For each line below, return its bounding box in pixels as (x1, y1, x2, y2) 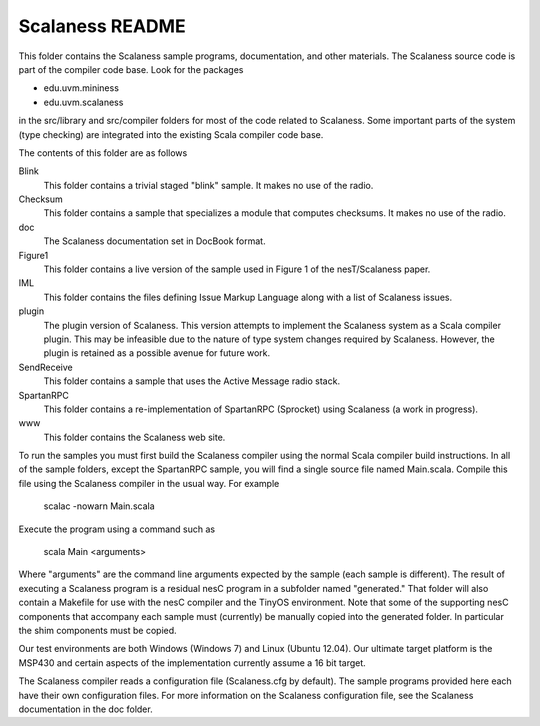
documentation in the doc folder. (18, 703, 154, 715)
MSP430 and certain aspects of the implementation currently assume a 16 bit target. (18, 656, 367, 669)
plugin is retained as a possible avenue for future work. (43, 347, 271, 359)
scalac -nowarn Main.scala (43, 500, 155, 512)
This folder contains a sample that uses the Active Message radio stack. (43, 375, 340, 387)
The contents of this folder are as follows (18, 146, 188, 159)
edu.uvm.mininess (43, 82, 120, 94)
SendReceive (18, 361, 74, 373)
